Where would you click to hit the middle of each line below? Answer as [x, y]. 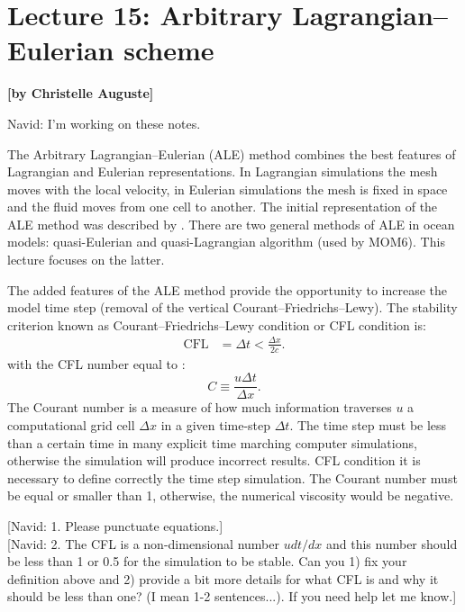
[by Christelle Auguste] [81, 93]
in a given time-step [216, 425]
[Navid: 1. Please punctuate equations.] [115, 526]
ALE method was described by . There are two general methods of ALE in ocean [231, 224]
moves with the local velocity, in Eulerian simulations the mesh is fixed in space [228, 189]
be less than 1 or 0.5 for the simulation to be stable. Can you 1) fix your [207, 561]
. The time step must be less [368, 425]
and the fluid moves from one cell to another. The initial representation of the [223, 207]
